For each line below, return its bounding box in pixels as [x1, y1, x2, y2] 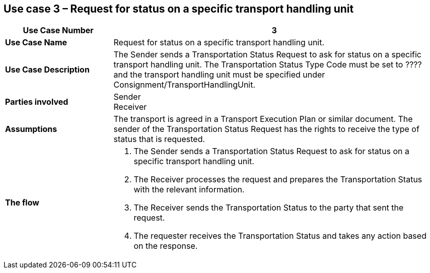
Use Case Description [5, 64, 90, 75]
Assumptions [5, 124, 57, 134]
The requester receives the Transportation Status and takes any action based [133, 231, 426, 241]
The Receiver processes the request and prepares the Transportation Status [133, 174, 422, 185]
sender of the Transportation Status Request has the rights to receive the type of [113, 124, 419, 134]
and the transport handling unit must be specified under [113, 70, 325, 80]
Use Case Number [23, 25, 94, 36]
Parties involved [5, 97, 68, 107]
